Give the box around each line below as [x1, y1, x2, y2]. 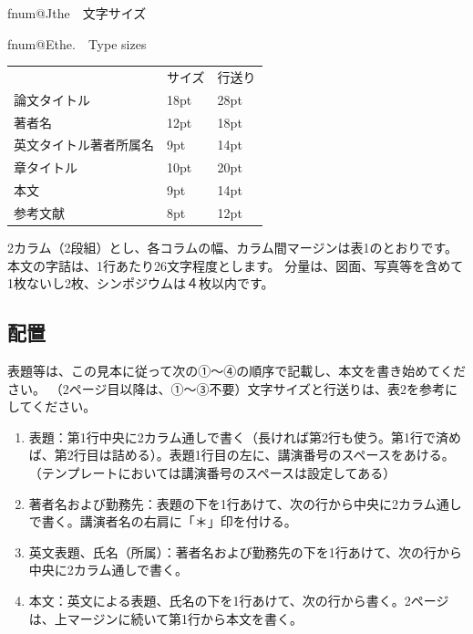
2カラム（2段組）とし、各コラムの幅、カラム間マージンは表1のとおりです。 [7, 238, 458, 257]
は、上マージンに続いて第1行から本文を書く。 [28, 608, 303, 628]
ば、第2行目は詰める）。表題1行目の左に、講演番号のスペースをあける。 [28, 445, 455, 464]
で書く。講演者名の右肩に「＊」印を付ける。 [28, 512, 297, 531]
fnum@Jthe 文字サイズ [7, 4, 147, 22]
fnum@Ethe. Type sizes [7, 34, 147, 53]
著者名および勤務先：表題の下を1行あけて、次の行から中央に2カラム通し [28, 494, 462, 513]
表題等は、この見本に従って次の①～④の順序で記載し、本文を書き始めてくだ [7, 361, 466, 380]
